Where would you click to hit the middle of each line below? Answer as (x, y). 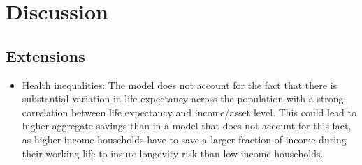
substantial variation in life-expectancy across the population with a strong (183, 99)
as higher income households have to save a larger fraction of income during (184, 139)
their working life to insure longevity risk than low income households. (173, 153)
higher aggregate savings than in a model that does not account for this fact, (187, 126)
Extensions (45, 55)
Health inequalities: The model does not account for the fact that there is (180, 85)
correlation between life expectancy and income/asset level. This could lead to (189, 112)
